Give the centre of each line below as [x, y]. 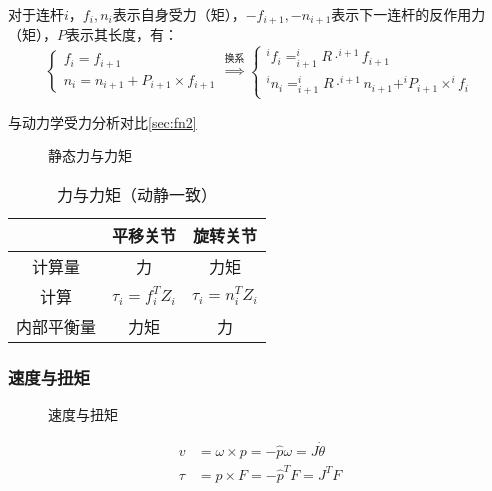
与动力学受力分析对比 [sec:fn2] [102, 121]
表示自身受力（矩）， [179, 14]
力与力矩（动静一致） [136, 194]
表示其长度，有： [122, 34]
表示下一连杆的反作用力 [408, 14]
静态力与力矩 [90, 155]
